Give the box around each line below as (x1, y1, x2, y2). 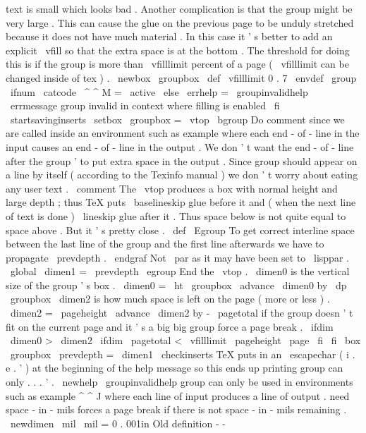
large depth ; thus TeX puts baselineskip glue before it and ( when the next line (6, 195, 356, 209)
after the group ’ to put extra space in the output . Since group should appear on (6, 153, 358, 168)
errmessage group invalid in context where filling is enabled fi (10, 98, 280, 113)
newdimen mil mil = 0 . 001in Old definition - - (10, 415, 226, 430)
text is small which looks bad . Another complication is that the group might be (6, 1, 353, 16)
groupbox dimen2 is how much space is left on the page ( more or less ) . (10, 291, 330, 306)
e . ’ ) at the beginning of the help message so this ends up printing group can (6, 360, 343, 375)
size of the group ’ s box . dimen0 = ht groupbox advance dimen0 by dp (6, 277, 347, 292)
